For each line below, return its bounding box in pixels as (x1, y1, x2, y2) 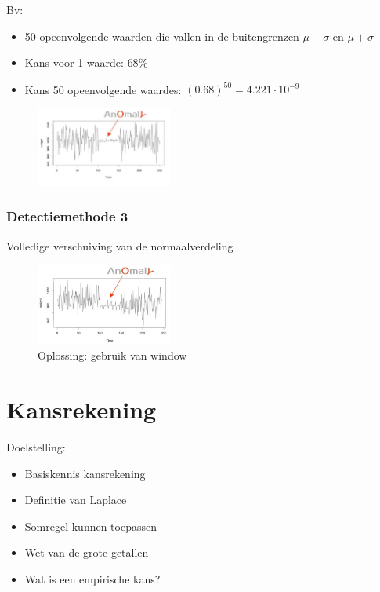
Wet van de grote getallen (24, 544, 149, 561)
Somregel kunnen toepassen (24, 517, 157, 534)
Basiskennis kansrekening (24, 465, 146, 481)
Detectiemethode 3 (6, 206, 128, 226)
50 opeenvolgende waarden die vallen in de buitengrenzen (24, 27, 299, 44)
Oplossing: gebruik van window (38, 347, 187, 364)
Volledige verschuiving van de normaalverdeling (6, 237, 233, 254)
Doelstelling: (6, 439, 66, 455)
